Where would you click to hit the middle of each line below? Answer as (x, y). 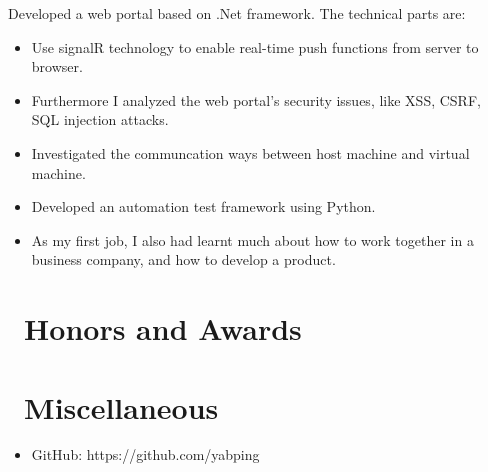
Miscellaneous (121, 406)
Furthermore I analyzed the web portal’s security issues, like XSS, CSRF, (256, 99)
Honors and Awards (163, 328)
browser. (57, 66)
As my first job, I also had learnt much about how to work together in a (252, 239)
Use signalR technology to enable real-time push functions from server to (255, 46)
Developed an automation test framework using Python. (203, 206)
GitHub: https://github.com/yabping (145, 454)
